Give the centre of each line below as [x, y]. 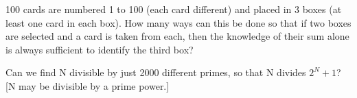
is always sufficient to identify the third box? [100, 49]
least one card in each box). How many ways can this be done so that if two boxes [178, 22]
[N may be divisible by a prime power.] [88, 85]
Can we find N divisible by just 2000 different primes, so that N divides [156, 72]
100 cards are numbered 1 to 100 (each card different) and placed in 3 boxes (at [174, 9]
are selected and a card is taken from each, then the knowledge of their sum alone [177, 36]
